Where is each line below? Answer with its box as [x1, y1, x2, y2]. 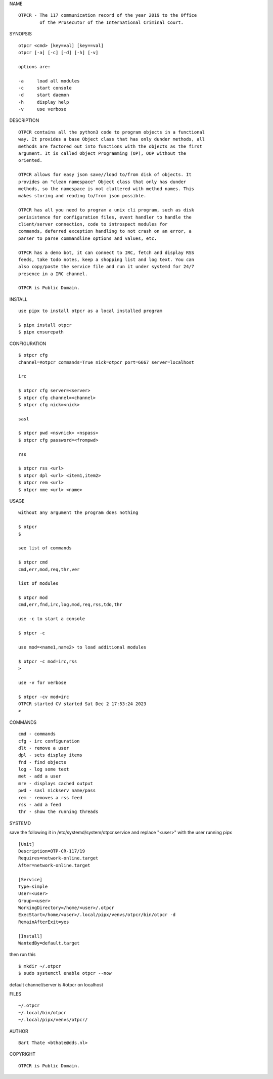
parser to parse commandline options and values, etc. [18, 235, 157, 241]
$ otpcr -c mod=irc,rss [18, 658, 77, 664]
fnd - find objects [18, 759, 67, 765]
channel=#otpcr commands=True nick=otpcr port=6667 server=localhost [18, 359, 195, 365]
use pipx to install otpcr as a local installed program [18, 308, 163, 314]
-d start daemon [18, 92, 69, 98]
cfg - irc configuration [18, 738, 80, 744]
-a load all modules [18, 78, 80, 83]
